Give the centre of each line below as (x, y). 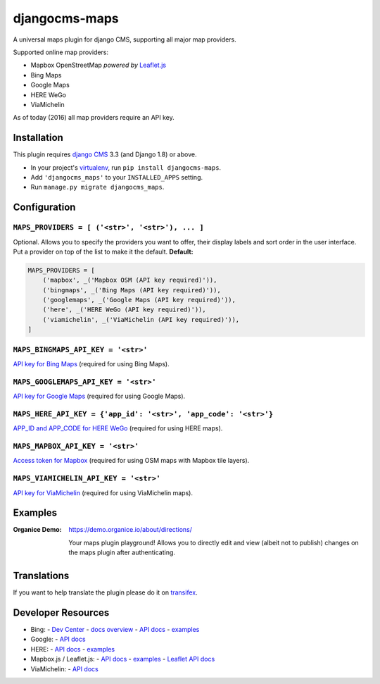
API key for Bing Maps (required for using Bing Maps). (91, 363)
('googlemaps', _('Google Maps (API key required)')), (139, 300)
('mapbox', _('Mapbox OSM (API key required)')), (130, 280)
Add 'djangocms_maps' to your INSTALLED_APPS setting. (117, 177)
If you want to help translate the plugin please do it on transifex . (105, 592)
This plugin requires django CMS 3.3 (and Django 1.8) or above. (105, 154)
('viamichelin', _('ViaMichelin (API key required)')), (141, 319)
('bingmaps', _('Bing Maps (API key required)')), (132, 290)
